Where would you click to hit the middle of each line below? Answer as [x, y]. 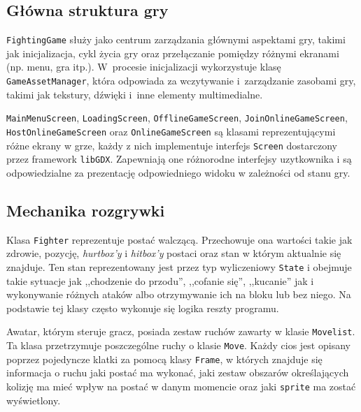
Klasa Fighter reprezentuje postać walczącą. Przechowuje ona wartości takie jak [179, 239]
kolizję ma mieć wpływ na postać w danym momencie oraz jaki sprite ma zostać [181, 386]
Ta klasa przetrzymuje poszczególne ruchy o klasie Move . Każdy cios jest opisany [178, 345]
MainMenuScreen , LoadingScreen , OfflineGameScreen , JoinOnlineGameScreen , [177, 118]
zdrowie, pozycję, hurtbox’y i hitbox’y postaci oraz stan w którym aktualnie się [174, 253]
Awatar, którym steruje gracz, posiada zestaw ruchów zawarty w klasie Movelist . [181, 331]
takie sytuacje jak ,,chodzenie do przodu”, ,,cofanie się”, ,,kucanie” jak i [160, 280]
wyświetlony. [34, 400]
